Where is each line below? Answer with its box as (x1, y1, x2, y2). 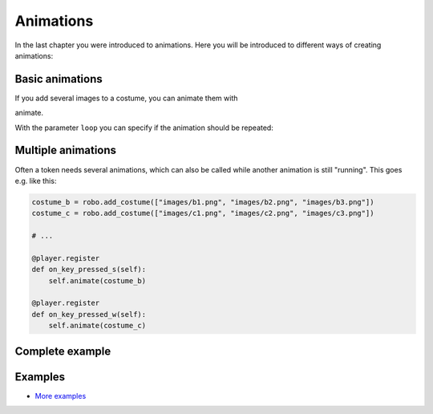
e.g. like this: (14, 176, 57, 185)
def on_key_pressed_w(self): (31, 310, 147, 319)
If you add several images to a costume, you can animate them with (14, 93, 238, 103)
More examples (34, 391, 87, 400)
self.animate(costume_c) (48, 321, 147, 331)
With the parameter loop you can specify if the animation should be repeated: (14, 123, 274, 132)
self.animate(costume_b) (48, 276, 147, 285)
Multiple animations (14, 144, 116, 157)
